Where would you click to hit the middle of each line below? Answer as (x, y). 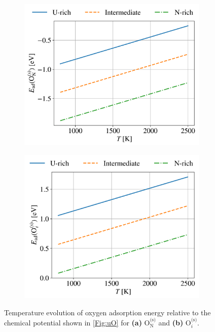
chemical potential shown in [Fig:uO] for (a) (73, 322)
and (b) (171, 322)
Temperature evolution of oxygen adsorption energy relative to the (107, 312)
